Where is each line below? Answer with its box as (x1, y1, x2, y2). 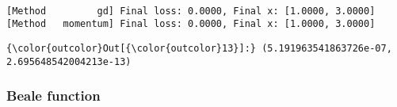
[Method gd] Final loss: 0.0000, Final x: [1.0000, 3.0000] (6, 5, 376, 17)
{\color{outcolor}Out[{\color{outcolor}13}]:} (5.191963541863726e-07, (6, 43, 392, 55)
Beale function (6, 86, 101, 105)
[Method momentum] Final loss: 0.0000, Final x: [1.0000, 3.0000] (6, 18, 376, 30)
